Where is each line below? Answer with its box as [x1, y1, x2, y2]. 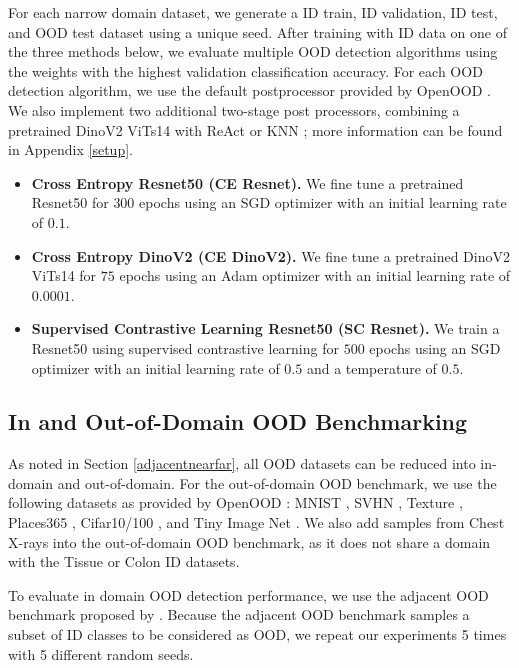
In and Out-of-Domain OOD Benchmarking [8, 406, 468, 437]
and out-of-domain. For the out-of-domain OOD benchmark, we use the [57, 472, 497, 493]
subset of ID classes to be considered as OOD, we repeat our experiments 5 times [8, 624, 507, 645]
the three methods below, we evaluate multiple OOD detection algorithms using [8, 41, 498, 62]
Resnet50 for [31, 192, 109, 213]
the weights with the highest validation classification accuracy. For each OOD [8, 60, 483, 81]
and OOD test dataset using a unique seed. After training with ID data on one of [8, 21, 507, 42]
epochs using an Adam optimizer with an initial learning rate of [119, 265, 511, 286]
